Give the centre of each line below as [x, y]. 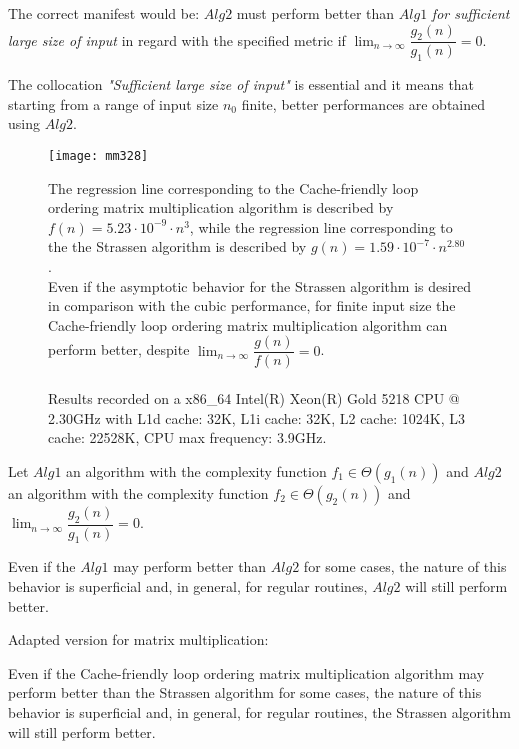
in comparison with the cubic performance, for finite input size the [252, 305]
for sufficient [470, 13]
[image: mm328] [98, 156]
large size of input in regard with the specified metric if [177, 39]
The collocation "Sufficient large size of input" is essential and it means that [241, 84]
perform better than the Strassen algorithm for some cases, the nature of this [245, 692]
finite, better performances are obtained [363, 103]
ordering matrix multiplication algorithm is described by [221, 207]
